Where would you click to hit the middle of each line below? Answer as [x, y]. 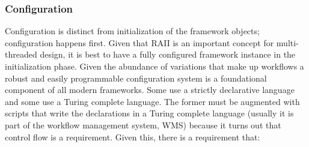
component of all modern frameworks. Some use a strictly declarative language [150, 90]
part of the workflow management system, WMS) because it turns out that [143, 124]
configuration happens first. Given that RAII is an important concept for [139, 42]
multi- [287, 42]
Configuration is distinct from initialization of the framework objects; [132, 31]
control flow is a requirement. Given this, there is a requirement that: [133, 136]
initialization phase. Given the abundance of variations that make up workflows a [154, 66]
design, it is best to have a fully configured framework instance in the [168, 54]
